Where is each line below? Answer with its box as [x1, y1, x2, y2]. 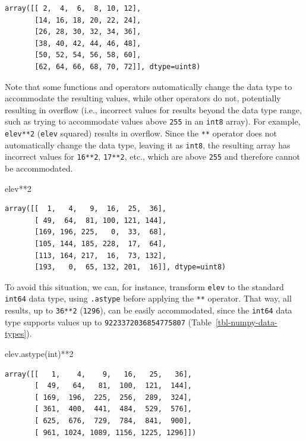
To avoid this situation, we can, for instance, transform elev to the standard [5, 280, 284, 293]
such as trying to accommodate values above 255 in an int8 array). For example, [5, 115, 301, 128]
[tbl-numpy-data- [215, 315, 277, 328]
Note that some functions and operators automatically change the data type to [5, 80, 292, 92]
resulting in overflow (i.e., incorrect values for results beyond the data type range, [5, 103, 302, 116]
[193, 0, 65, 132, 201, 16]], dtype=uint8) [34, 263, 226, 272]
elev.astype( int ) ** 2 [5, 347, 74, 359]
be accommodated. [5, 162, 73, 174]
